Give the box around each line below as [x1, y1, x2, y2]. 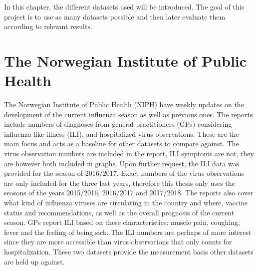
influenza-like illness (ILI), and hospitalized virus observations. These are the [4, 128, 239, 139]
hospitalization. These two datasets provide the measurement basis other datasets [4, 246, 254, 256]
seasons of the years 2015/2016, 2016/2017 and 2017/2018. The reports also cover [4, 187, 254, 198]
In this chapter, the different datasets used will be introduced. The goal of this [4, 2, 245, 12]
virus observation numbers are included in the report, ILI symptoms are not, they [4, 148, 254, 159]
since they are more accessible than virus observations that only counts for [4, 236, 232, 247]
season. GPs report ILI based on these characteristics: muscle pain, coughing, [4, 217, 240, 227]
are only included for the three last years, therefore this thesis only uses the [4, 177, 235, 188]
